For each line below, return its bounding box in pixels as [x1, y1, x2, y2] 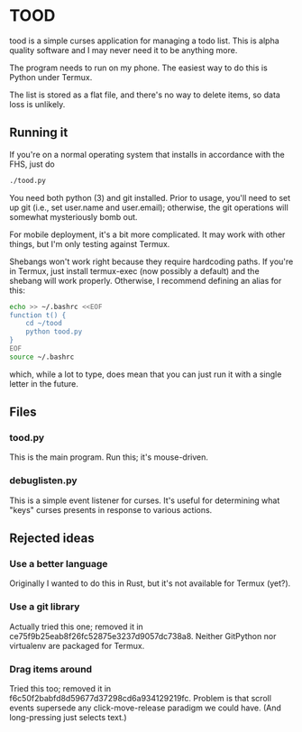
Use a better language [9, 558, 108, 571]
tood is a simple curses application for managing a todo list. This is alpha [9, 35, 279, 46]
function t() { [9, 310, 67, 320]
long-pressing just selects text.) [9, 712, 128, 723]
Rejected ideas [9, 531, 95, 546]
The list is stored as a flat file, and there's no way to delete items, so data [9, 89, 281, 100]
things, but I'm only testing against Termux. [9, 238, 170, 249]
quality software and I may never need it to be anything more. [9, 44, 238, 55]
